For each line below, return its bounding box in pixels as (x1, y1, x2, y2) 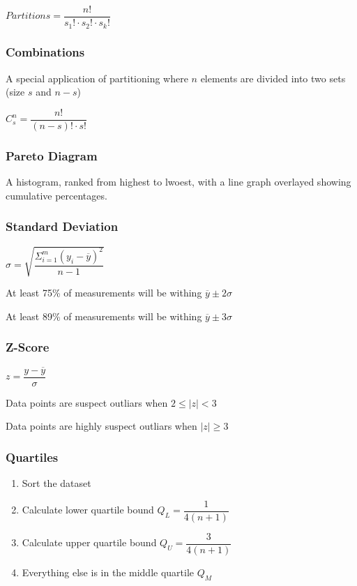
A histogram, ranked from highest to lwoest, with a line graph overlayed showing (6, 174, 351, 189)
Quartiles (6, 448, 59, 465)
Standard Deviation (6, 218, 119, 235)
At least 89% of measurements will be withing (6, 308, 202, 323)
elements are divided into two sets (200, 70, 346, 85)
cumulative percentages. (6, 188, 107, 202)
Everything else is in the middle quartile (22, 564, 195, 579)
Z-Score (6, 338, 50, 356)
